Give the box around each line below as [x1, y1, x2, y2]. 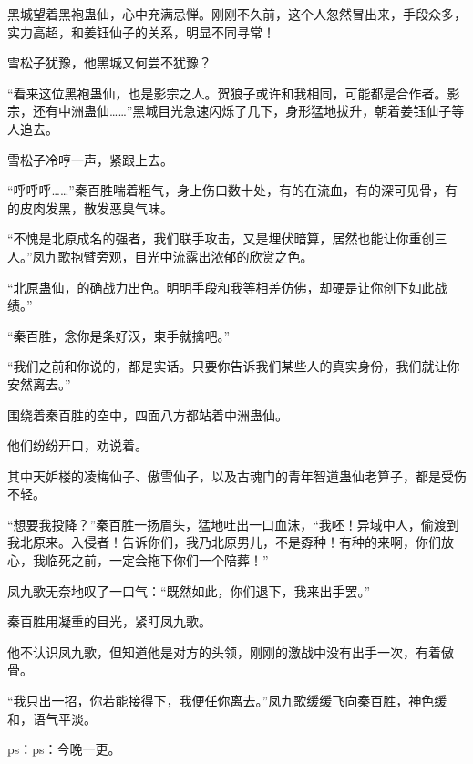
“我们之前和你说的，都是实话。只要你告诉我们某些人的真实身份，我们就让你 [7, 356, 460, 376]
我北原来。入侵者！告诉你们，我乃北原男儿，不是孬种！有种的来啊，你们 [7, 532, 441, 552]
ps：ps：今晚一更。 [7, 739, 121, 759]
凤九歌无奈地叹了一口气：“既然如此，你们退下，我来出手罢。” [7, 581, 371, 600]
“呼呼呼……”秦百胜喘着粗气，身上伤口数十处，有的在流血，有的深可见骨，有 [7, 181, 458, 200]
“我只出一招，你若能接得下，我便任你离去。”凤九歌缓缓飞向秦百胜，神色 [7, 691, 435, 710]
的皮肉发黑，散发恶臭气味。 [7, 198, 173, 217]
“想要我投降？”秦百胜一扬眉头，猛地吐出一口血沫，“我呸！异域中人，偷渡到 [7, 514, 459, 533]
